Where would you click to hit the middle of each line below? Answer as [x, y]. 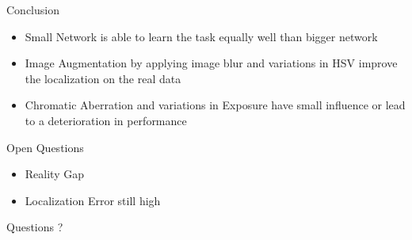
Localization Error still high [93, 200]
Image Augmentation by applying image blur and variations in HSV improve [211, 63]
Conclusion [33, 10]
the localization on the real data [103, 78]
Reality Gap [54, 174]
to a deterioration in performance [106, 120]
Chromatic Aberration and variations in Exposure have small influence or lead [215, 105]
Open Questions [45, 147]
